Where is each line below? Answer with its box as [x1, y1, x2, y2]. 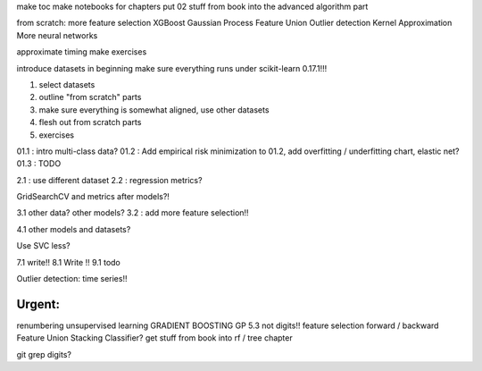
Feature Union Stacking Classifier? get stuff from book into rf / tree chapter [16, 333, 294, 343]
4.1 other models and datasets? [16, 223, 131, 234]
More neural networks [16, 30, 98, 40]
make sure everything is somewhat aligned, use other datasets [38, 104, 270, 115]
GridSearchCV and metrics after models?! [16, 191, 170, 202]
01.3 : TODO [16, 158, 62, 169]
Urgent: [16, 296, 60, 312]
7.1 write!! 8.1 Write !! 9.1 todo [16, 257, 120, 267]
